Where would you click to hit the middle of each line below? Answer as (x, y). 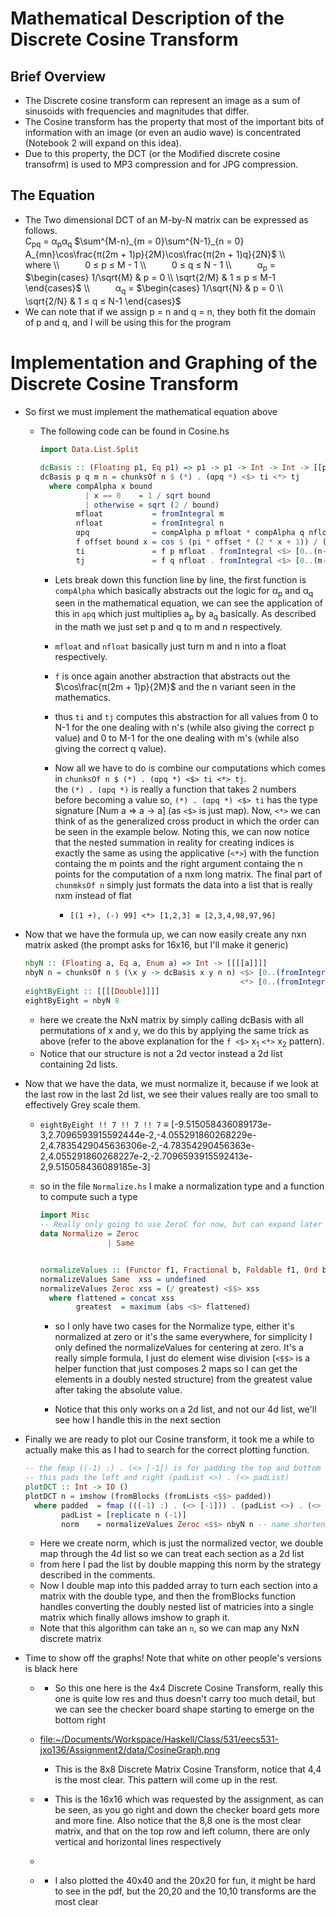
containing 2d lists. (78, 1064)
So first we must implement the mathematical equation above (151, 412)
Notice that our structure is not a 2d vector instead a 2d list (161, 1054)
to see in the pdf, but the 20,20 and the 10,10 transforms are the (185, 1891)
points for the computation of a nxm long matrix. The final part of (188, 874)
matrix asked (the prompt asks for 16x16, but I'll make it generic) (156, 945)
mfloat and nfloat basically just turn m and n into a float (170, 646)
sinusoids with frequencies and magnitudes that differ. (137, 111)
